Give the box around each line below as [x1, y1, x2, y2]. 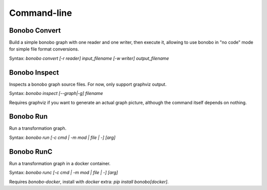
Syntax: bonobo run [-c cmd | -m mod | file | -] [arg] [9, 134, 116, 141]
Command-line [9, 7, 72, 18]
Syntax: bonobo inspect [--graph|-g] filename [9, 91, 103, 96]
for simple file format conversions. [9, 46, 79, 52]
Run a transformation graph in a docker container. [9, 160, 111, 166]
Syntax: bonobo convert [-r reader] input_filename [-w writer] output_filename [9, 55, 169, 61]
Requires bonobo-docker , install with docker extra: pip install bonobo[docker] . [9, 179, 169, 185]
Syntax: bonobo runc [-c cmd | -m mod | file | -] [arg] [9, 170, 118, 176]
